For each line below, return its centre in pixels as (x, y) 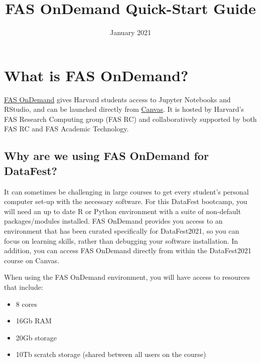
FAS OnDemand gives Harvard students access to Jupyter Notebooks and (117, 99)
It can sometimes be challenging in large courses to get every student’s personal (126, 191)
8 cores (26, 304)
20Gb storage (36, 337)
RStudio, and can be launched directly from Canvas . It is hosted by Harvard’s (124, 109)
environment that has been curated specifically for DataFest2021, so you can (122, 231)
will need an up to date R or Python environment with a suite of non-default (122, 211)
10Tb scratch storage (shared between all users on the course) (111, 354)
